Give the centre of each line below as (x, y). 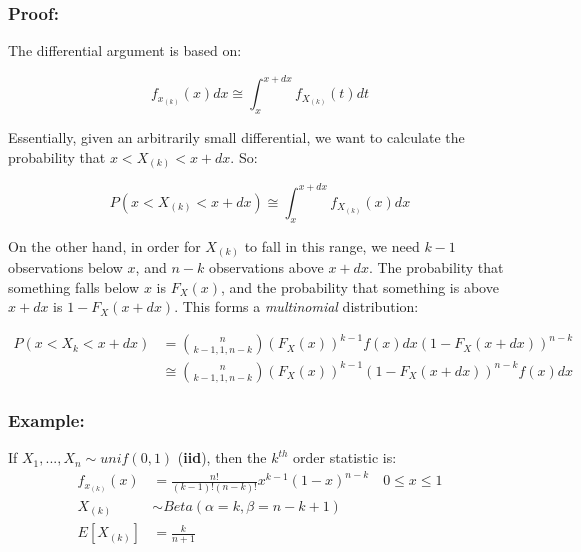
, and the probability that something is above (360, 286)
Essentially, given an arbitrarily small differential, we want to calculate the (236, 137)
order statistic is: (345, 457)
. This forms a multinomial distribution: (296, 306)
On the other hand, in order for (104, 245)
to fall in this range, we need (332, 245)
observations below (65, 267)
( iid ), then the (222, 457)
